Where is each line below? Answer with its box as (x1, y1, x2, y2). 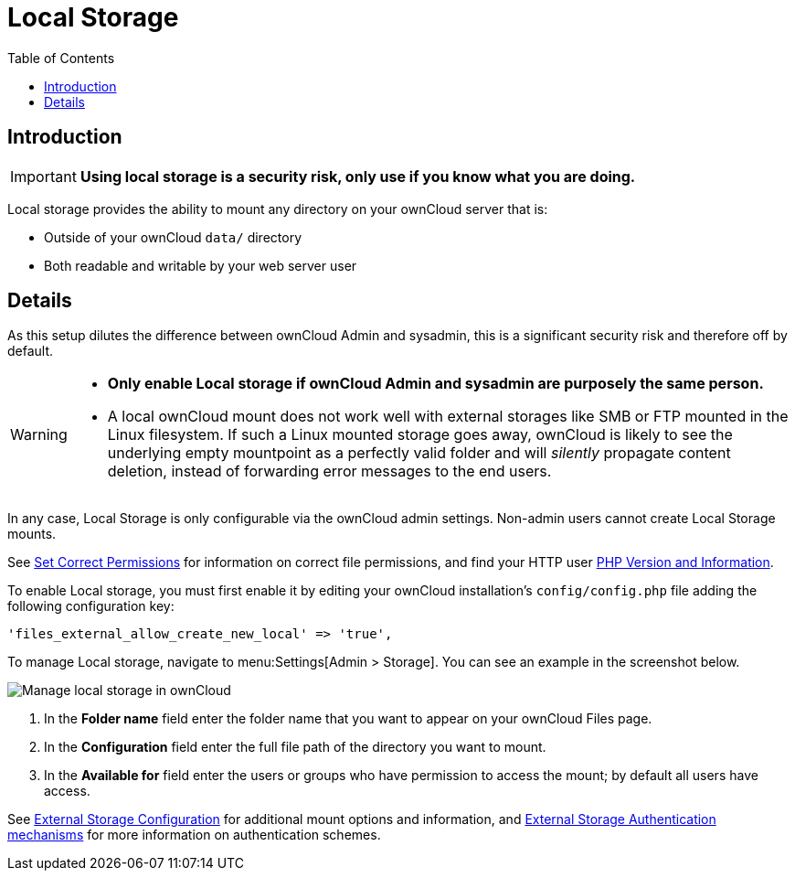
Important (10, 166, 77, 186)
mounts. (7, 526, 57, 542)
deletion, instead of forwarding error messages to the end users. (107, 462, 552, 481)
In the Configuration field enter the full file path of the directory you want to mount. (44, 739, 546, 755)
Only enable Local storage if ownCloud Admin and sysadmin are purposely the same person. (107, 374, 764, 393)
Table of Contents (7, 49, 115, 66)
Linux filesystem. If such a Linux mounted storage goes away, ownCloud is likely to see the (107, 425, 733, 444)
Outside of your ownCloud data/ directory (44, 229, 302, 245)
